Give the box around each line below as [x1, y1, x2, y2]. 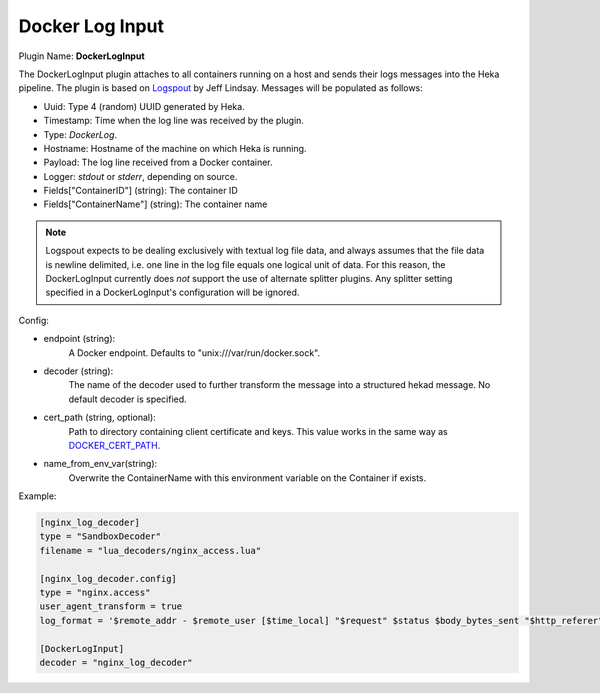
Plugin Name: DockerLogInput [18, 50, 145, 62]
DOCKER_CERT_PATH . [68, 439, 161, 451]
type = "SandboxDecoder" [39, 531, 162, 542]
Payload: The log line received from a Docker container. [43, 156, 274, 169]
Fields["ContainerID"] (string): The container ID [43, 185, 239, 197]
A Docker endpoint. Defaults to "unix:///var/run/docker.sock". [68, 346, 320, 359]
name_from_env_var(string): [43, 458, 158, 470]
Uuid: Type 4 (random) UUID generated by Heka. [43, 100, 245, 112]
